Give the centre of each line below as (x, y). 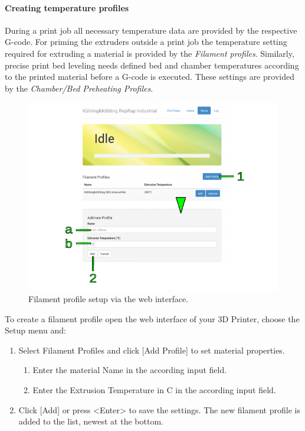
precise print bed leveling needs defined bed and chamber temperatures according (152, 65)
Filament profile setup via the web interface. (109, 298)
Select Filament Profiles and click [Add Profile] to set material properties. (152, 350)
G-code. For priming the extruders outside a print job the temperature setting (146, 42)
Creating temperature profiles (67, 7)
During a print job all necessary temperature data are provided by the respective (151, 30)
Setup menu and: (35, 330)
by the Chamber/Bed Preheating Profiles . (79, 88)
